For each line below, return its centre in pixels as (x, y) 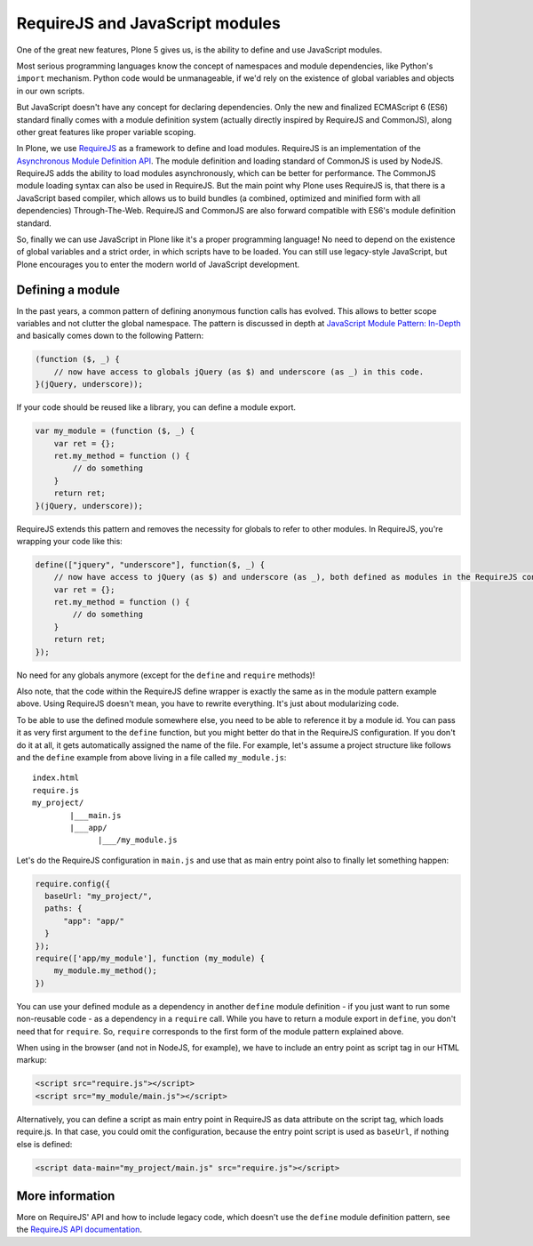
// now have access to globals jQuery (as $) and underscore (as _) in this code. (239, 372)
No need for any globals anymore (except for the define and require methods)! (166, 675)
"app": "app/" (94, 921)
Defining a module (68, 289)
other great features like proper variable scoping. (106, 132)
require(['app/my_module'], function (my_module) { (150, 959)
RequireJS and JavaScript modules (149, 23)
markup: (32, 1060)
